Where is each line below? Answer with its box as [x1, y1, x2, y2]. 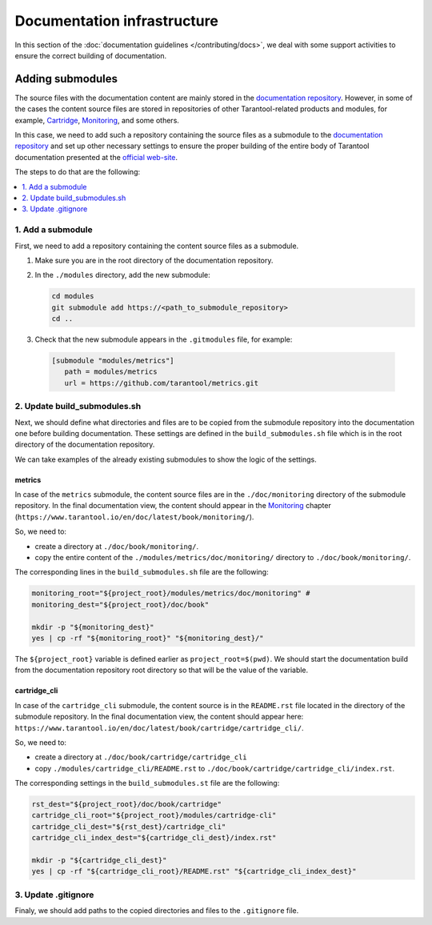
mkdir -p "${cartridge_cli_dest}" [31, 856, 167, 865]
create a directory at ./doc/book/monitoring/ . [34, 541, 199, 551]
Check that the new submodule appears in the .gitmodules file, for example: [34, 334, 293, 344]
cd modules [51, 292, 94, 301]
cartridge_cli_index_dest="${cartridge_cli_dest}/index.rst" [31, 833, 277, 843]
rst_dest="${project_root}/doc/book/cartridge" [31, 800, 222, 809]
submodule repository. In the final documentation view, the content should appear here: [14, 712, 304, 722]
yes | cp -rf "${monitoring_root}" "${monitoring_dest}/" [31, 633, 264, 643]
